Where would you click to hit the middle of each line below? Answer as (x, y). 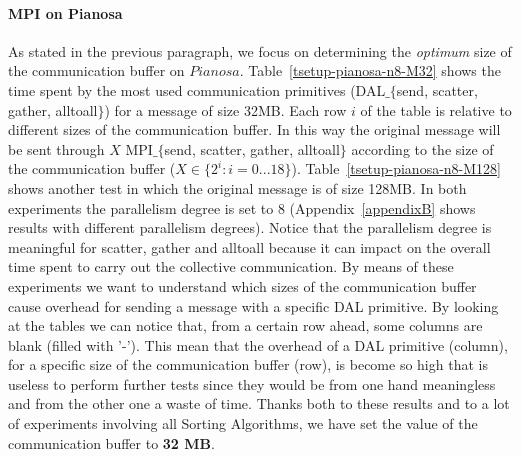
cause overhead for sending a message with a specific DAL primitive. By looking (253, 305)
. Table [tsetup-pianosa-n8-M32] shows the (370, 70)
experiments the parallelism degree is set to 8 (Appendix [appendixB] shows (242, 207)
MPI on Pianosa (65, 12)
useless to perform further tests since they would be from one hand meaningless (252, 383)
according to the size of (422, 148)
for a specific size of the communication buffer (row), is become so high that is (248, 364)
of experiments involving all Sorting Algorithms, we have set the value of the (243, 423)
